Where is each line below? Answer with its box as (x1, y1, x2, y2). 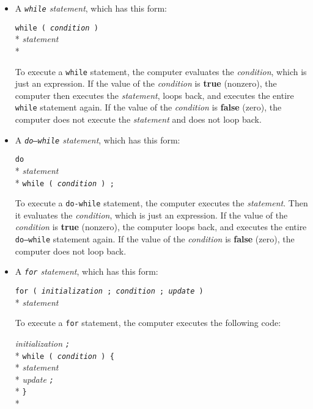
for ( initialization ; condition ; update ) (15, 286, 204, 295)
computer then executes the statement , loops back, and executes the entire (15, 89, 294, 101)
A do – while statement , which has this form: (15, 133, 180, 146)
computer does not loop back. (15, 244, 127, 257)
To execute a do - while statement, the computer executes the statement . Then (15, 197, 308, 209)
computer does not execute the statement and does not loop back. (15, 113, 262, 125)
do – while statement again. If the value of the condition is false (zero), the (15, 233, 295, 245)
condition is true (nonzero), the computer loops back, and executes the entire (15, 220, 307, 233)
